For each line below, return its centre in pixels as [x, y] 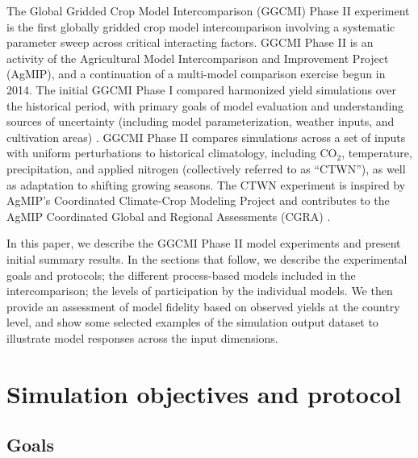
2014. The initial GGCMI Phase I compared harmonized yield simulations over [201, 89]
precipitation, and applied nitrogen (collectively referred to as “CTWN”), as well [206, 168]
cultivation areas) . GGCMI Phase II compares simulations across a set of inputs [206, 137]
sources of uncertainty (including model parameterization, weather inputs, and [201, 121]
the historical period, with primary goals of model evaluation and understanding [205, 105]
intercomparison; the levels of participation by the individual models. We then [200, 291]
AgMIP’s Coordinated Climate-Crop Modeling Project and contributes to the [198, 200]
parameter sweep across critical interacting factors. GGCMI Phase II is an [190, 42]
